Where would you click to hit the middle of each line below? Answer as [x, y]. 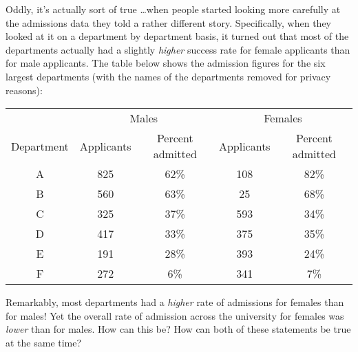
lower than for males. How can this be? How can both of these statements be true [178, 329]
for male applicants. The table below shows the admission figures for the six [166, 63]
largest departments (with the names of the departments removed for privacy [168, 76]
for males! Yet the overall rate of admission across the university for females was [175, 315]
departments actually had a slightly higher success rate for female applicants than [178, 49]
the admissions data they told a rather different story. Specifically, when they [168, 22]
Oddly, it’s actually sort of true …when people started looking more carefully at [173, 9]
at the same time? [44, 342]
